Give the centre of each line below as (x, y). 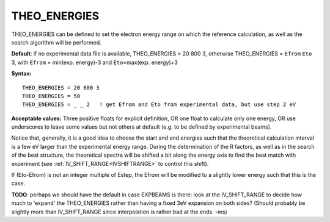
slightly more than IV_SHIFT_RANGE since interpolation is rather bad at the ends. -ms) (119, 212)
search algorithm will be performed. (57, 42)
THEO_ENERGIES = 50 (51, 96)
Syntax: (21, 74)
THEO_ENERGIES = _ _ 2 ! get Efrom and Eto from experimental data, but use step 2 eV (159, 105)
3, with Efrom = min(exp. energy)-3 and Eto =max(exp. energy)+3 (95, 62)
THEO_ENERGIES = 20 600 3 (61, 88)
